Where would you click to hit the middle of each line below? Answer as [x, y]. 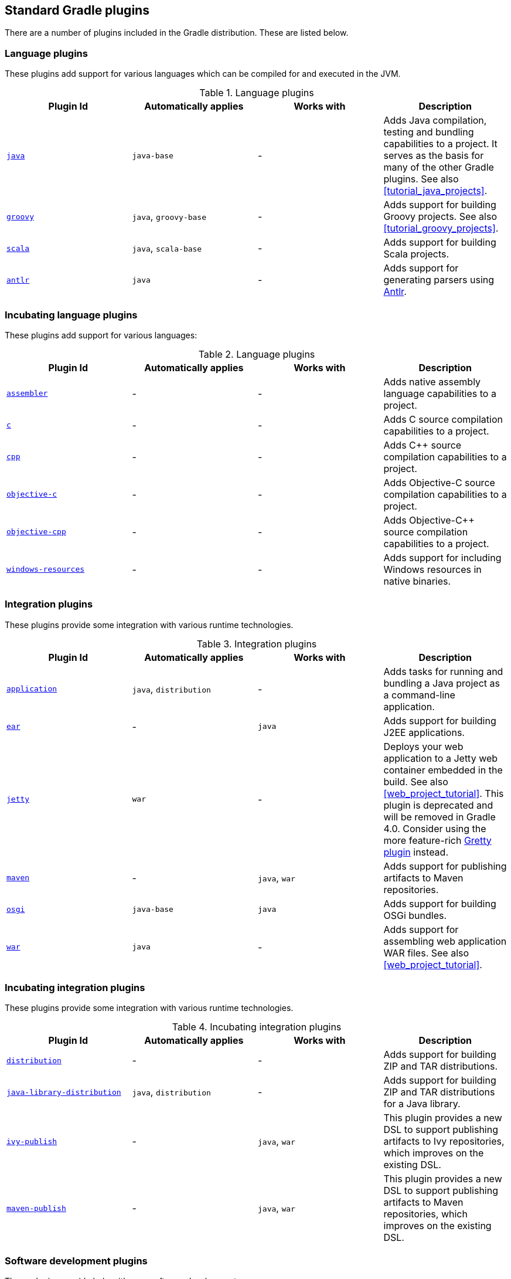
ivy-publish [32, 1141]
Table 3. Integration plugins [257, 644]
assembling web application [445, 941]
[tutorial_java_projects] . [435, 191]
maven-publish [36, 1208]
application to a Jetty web [441, 758]
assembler [27, 393]
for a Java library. [422, 1104]
